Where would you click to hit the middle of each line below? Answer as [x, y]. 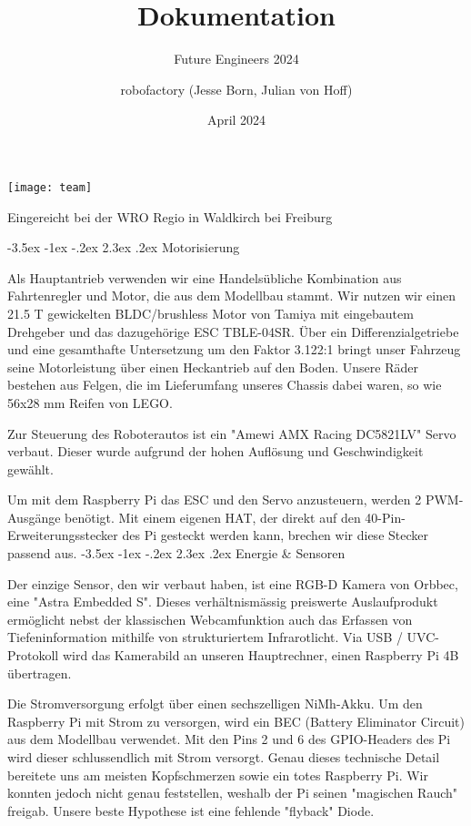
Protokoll [33, 655]
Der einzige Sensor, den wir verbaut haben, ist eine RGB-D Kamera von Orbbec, [233, 583]
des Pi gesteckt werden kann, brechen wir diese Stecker [275, 535]
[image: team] [50, 187]
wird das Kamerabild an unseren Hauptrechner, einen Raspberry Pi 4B [261, 655]
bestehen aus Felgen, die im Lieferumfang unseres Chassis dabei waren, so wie [225, 385]
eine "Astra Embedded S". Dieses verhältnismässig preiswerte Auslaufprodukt [223, 602]
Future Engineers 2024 [236, 59]
